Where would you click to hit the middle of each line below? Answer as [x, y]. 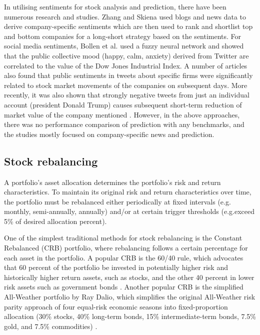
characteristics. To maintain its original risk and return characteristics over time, [128, 192]
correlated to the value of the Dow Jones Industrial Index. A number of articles [126, 65]
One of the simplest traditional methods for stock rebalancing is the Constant [123, 238]
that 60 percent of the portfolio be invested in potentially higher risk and [116, 267]
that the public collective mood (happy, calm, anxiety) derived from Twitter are [126, 55]
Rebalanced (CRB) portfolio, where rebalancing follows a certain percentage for [126, 248]
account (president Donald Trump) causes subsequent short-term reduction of [123, 104]
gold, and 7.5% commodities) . [51, 326]
